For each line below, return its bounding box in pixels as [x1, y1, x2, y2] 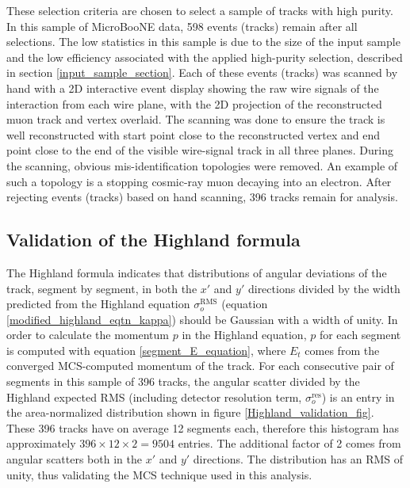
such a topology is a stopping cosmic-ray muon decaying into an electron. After [6, 173, 392, 189]
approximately [6, 435, 76, 452]
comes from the [305, 341, 380, 358]
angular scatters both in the [6, 451, 142, 467]
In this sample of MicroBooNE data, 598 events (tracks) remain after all [6, 17, 358, 34]
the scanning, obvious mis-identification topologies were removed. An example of [6, 157, 398, 173]
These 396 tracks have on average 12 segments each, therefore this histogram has [6, 419, 399, 436]
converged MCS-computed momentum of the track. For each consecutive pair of [6, 357, 394, 374]
